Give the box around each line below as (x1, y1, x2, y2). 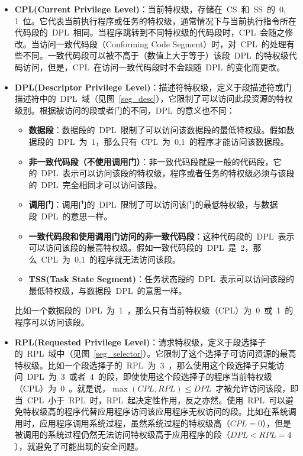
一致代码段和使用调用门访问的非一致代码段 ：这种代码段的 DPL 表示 (28, 229, 295, 242)
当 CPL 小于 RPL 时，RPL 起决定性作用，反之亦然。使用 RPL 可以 (14, 393, 285, 406)
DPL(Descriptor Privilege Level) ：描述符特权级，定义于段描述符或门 (14, 80, 292, 93)
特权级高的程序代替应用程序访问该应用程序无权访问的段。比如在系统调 (22, 405, 296, 418)
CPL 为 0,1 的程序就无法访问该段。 (41, 253, 180, 265)
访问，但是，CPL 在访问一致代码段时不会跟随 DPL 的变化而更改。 (22, 60, 285, 73)
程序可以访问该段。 (14, 316, 89, 328)
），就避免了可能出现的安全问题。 (14, 440, 143, 452)
